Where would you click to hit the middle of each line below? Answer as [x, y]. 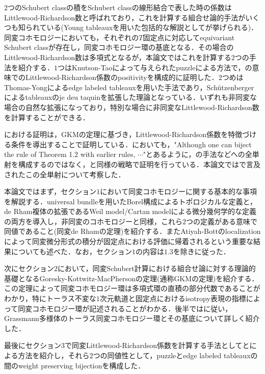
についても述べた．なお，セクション [71, 251]
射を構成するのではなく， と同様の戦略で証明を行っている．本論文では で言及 [132, 164]
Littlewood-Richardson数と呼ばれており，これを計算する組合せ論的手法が [125, 17]
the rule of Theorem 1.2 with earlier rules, [70, 154]
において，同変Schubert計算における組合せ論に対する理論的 [157, 268]
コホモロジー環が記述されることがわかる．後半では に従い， [132, 308]
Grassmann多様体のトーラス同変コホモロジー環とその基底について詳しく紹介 [132, 318]
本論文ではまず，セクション [50, 191]
